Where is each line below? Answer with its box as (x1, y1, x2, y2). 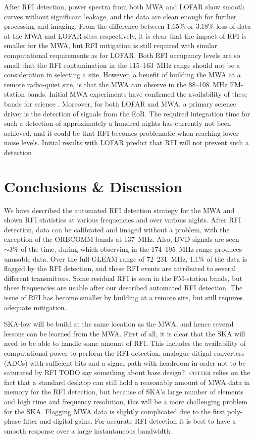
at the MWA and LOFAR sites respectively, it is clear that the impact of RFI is (4, 30, 247, 41)
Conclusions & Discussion (4, 176, 183, 196)
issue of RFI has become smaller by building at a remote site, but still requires (4, 292, 243, 302)
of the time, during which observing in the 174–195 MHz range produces (21, 244, 242, 254)
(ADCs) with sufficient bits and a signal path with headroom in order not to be (4, 357, 246, 368)
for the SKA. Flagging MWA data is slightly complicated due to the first (4, 406, 225, 416)
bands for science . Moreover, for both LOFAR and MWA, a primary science (4, 98, 236, 109)
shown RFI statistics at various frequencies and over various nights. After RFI (4, 215, 241, 225)
